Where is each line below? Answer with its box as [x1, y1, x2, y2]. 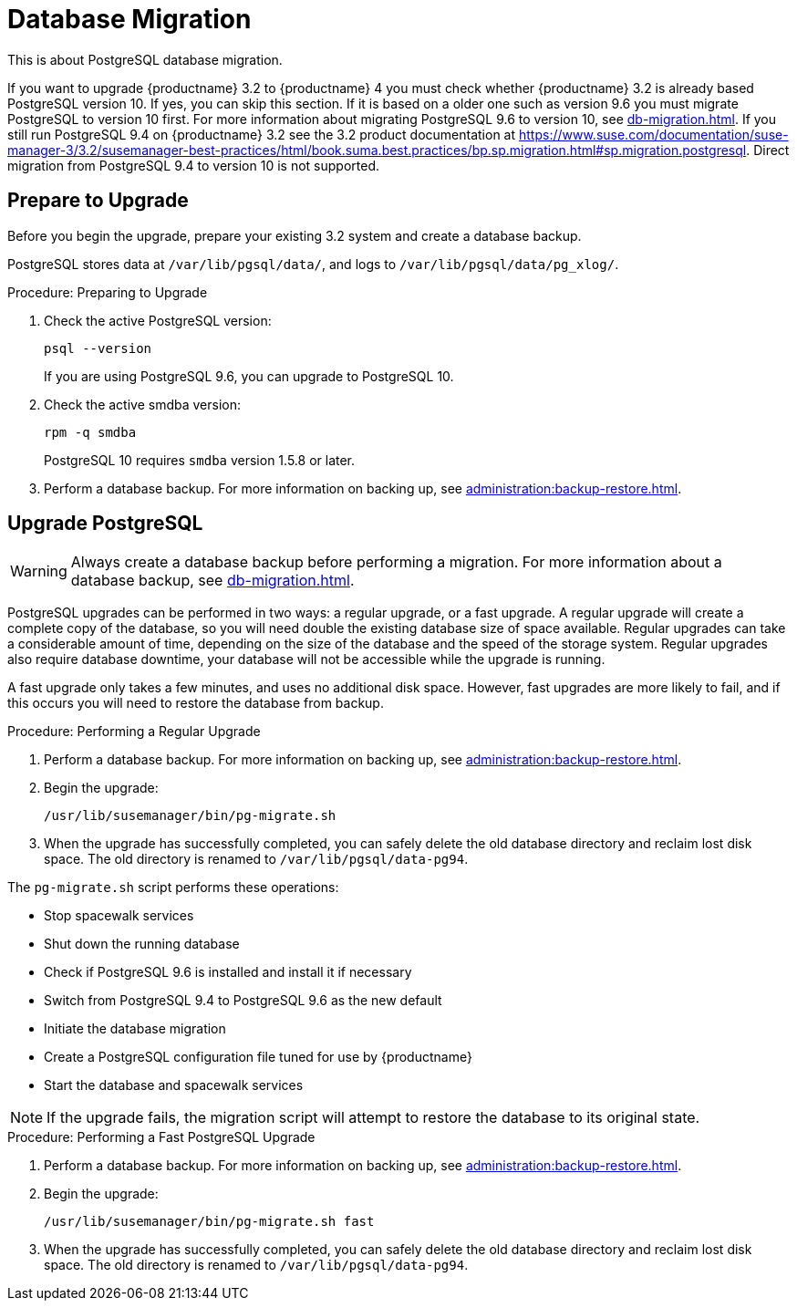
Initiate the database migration [44, 1021, 226, 1037]
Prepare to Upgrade [7, 189, 189, 213]
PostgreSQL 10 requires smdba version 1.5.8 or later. [44, 452, 356, 468]
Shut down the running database [44, 936, 240, 952]
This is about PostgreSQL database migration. [7, 51, 283, 67]
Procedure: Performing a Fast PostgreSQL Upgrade [7, 1129, 316, 1146]
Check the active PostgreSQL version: [44, 312, 272, 328]
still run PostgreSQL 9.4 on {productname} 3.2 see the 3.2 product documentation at [7, 126, 516, 142]
